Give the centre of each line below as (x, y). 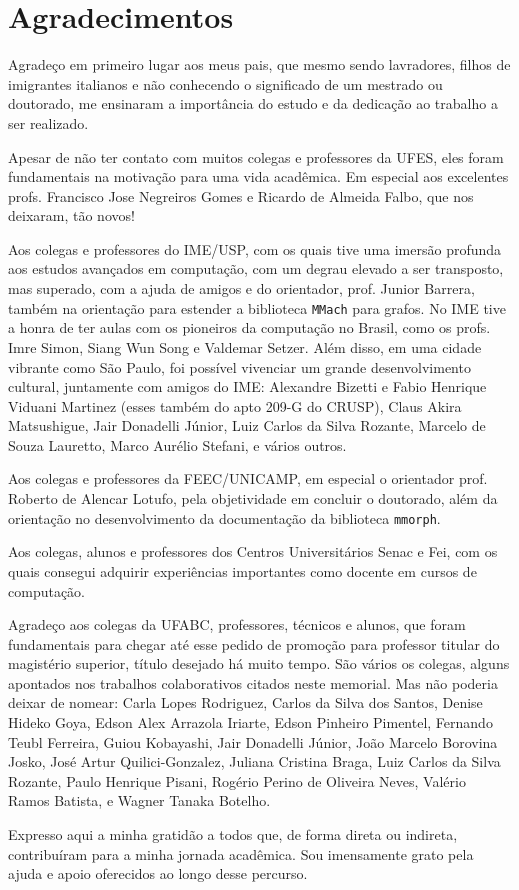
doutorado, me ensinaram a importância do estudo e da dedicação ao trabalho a (253, 103)
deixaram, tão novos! (71, 215)
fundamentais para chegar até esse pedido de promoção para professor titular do (254, 643)
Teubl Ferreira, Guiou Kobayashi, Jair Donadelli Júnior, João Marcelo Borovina (253, 741)
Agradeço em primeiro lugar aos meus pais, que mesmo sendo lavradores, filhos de (259, 64)
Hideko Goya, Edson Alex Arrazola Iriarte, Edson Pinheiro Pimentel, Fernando (250, 722)
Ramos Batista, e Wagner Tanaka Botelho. (139, 800)
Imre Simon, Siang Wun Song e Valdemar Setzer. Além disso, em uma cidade (245, 346)
